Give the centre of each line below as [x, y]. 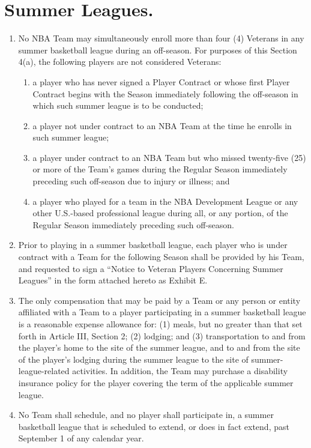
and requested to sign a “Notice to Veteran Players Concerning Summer [151, 268]
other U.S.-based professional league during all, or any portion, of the [160, 213]
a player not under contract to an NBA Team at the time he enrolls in [162, 125]
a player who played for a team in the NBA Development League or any [165, 201]
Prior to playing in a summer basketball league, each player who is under [153, 245]
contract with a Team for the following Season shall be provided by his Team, [161, 257]
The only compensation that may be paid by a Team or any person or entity [159, 300]
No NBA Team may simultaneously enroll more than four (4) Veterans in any [161, 38]
